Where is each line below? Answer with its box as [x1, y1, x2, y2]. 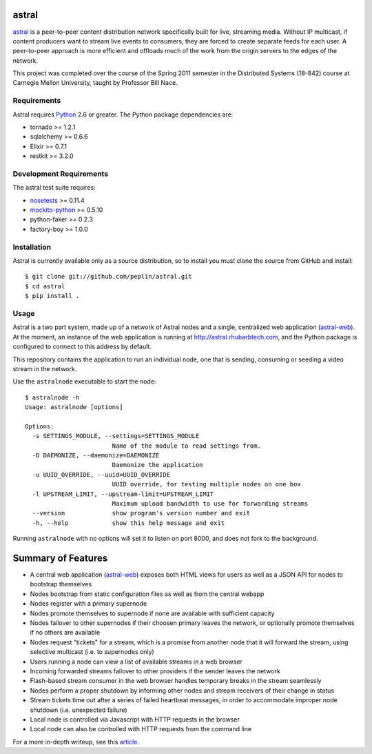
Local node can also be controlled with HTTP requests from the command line [30, 725, 251, 733]
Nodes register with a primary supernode [30, 599, 147, 608]
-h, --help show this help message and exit [32, 519, 225, 527]
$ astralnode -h [25, 393, 80, 401]
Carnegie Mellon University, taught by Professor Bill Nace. [12, 79, 178, 87]
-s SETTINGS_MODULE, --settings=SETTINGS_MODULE [32, 432, 200, 440]
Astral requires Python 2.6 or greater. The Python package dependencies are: [12, 110, 234, 119]
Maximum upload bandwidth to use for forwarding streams [112, 499, 309, 507]
